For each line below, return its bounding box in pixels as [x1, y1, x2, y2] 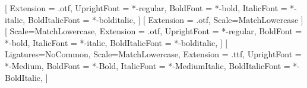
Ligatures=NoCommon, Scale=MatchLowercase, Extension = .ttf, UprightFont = [5, 48, 302, 60]
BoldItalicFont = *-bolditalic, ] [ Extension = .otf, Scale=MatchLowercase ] [27, 13, 303, 25]
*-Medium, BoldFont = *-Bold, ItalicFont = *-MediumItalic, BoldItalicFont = [5, 59, 290, 71]
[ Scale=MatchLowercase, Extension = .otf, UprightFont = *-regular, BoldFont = [5, 25, 302, 37]
